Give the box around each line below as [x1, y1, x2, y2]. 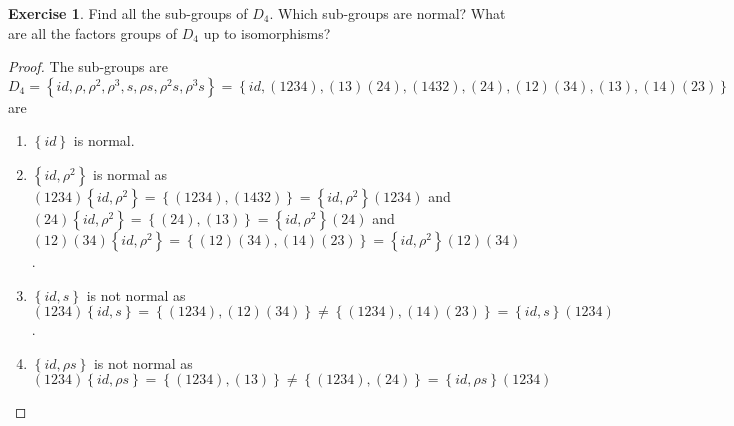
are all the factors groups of [8, 22, 178, 43]
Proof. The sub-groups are [8, 56, 169, 77]
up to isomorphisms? [203, 22, 331, 43]
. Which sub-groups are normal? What [269, 3, 506, 23]
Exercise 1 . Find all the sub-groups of [8, 3, 248, 23]
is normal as [93, 163, 168, 184]
